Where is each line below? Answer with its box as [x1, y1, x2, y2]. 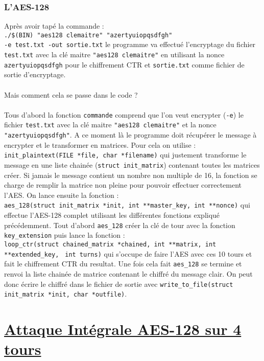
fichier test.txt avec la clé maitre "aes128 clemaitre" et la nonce [4, 119, 217, 130]
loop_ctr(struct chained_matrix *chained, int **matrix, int [4, 241, 217, 249]
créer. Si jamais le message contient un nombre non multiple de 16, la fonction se [4, 169, 257, 180]
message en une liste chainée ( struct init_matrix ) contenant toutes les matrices [4, 160, 260, 170]
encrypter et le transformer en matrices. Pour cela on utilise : [4, 139, 196, 150]
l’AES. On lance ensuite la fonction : [4, 189, 119, 200]
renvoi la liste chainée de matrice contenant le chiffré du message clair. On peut [4, 268, 253, 279]
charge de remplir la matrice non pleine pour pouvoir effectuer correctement [4, 179, 242, 190]
